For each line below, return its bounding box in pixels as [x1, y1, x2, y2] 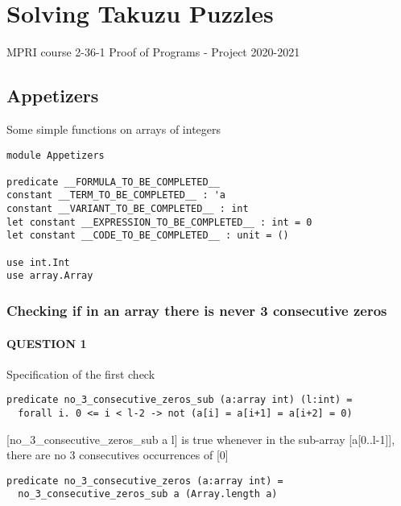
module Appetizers [6, 149, 105, 161]
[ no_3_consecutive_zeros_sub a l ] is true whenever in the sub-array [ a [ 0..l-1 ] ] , [6, 430, 395, 447]
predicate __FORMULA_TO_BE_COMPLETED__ [6, 176, 220, 188]
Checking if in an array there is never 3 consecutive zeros [6, 301, 387, 320]
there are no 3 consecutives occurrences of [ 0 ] [6, 446, 229, 463]
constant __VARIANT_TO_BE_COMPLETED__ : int [6, 203, 249, 215]
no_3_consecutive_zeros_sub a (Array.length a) [18, 488, 278, 500]
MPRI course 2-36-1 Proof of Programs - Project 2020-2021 [6, 44, 300, 60]
